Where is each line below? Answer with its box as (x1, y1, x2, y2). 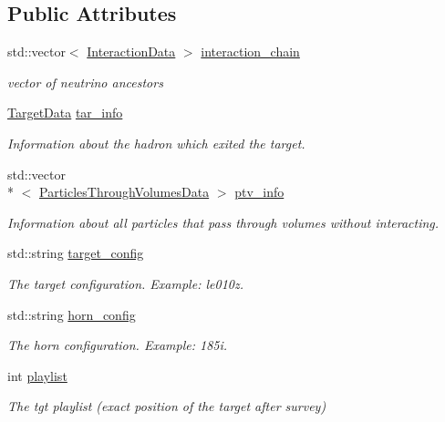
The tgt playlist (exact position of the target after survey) (7, 396, 326, 416)
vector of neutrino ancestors (7, 72, 163, 91)
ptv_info (234, 182, 285, 201)
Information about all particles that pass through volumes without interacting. (7, 212, 440, 232)
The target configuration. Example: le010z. (7, 273, 243, 293)
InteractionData (87, 42, 176, 61)
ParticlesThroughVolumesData (39, 182, 210, 201)
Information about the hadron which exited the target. (7, 133, 305, 152)
